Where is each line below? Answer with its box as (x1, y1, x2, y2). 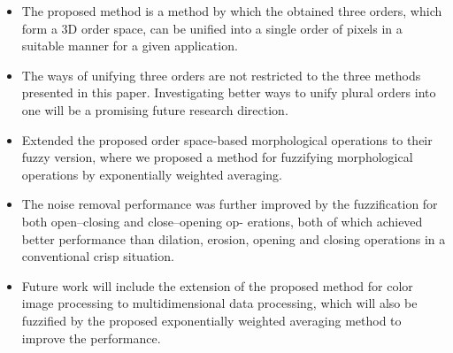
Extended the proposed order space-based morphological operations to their (21, 130, 433, 149)
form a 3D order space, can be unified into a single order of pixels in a (21, 19, 403, 37)
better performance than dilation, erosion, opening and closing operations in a (21, 229, 446, 248)
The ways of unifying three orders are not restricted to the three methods (21, 65, 421, 84)
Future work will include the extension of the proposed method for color (21, 276, 413, 295)
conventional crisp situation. (21, 247, 174, 265)
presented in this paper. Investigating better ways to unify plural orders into (21, 83, 436, 102)
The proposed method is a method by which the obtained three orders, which (21, 2, 442, 19)
